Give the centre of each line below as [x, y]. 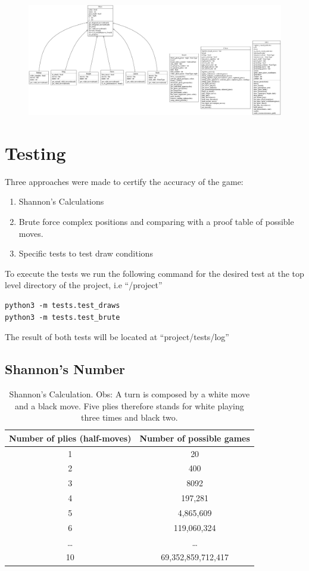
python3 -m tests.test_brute [63, 317]
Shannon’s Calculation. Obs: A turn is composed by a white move [129, 393]
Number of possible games [195, 438]
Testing [35, 152]
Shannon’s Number [65, 369]
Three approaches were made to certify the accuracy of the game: [124, 181]
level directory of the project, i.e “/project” [84, 285]
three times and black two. [129, 417]
